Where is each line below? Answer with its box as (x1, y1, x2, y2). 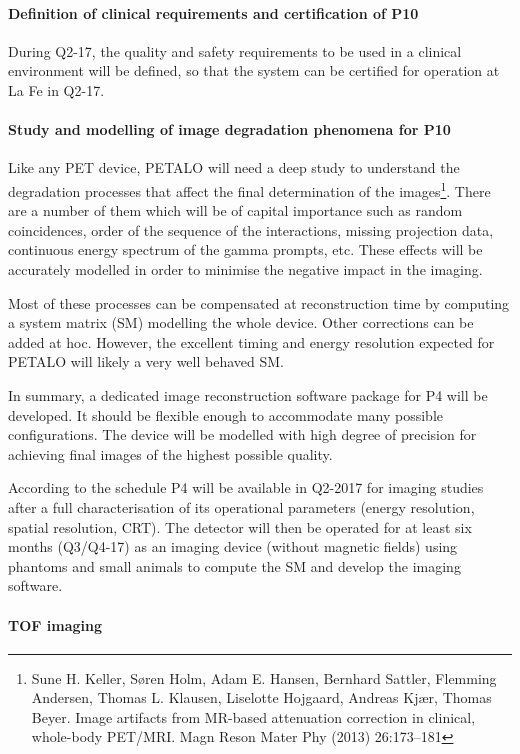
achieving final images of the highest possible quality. (8, 443, 333, 464)
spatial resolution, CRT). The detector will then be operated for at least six (8, 516, 472, 537)
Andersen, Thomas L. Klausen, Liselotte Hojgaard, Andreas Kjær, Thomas (31, 687, 492, 708)
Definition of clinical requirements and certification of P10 (8, 2, 419, 23)
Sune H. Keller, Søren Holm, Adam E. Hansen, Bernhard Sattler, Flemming (31, 667, 497, 688)
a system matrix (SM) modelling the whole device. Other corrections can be (8, 312, 474, 333)
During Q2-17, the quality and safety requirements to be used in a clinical (8, 40, 462, 61)
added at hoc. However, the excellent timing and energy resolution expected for (8, 331, 495, 352)
